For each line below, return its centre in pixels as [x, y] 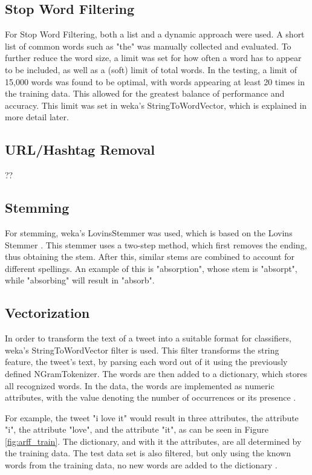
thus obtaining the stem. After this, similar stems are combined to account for [150, 257]
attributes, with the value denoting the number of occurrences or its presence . [151, 397]
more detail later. [37, 117]
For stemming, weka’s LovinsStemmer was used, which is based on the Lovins [149, 232]
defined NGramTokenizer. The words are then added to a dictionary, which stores [156, 373]
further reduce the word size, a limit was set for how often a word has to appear [153, 58]
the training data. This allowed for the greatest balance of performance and [145, 93]
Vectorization [47, 313]
